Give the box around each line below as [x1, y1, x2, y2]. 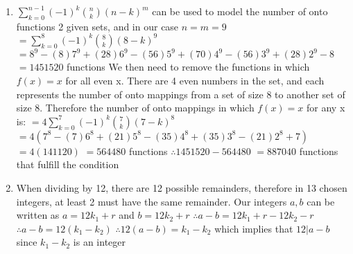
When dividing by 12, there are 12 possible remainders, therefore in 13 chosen [16, 180, 347, 194]
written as [16, 208, 60, 222]
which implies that [214, 221, 293, 235]
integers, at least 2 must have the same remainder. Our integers [16, 194, 287, 208]
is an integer [73, 235, 126, 249]
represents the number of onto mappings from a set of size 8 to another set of [16, 87, 345, 101]
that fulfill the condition [16, 157, 119, 172]
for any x [307, 100, 345, 115]
